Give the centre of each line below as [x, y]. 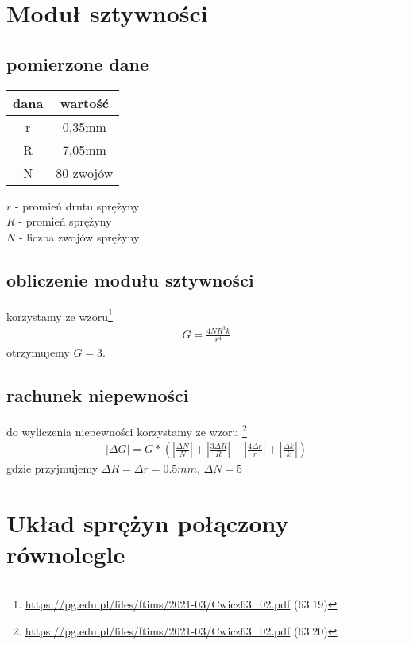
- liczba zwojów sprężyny [79, 236]
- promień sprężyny [65, 221]
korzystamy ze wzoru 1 [60, 315]
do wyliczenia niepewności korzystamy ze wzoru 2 [127, 430]
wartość [84, 102]
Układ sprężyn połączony [148, 522]
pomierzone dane [77, 63]
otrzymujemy [38, 352]
